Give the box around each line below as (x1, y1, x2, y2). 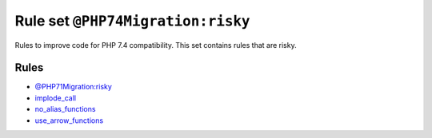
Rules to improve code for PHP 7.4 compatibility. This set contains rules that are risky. (14, 40, 297, 49)
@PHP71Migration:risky (34, 82, 112, 92)
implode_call (34, 93, 76, 103)
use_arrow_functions (34, 116, 104, 125)
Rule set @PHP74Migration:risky (14, 12, 250, 30)
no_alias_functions (34, 104, 96, 114)
